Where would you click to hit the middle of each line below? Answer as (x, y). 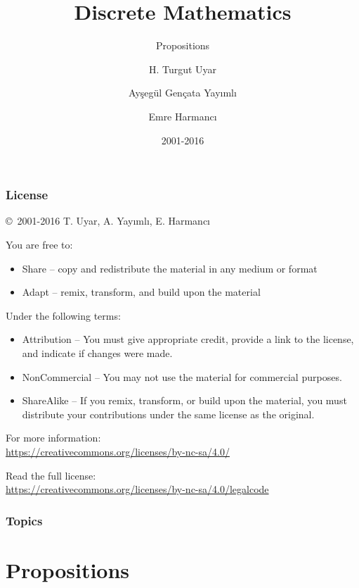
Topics (24, 520)
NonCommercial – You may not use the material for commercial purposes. (182, 376)
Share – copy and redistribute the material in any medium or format (170, 268)
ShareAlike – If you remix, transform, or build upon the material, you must (184, 400)
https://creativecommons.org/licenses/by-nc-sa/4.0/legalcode (137, 489)
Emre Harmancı (183, 116)
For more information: (53, 438)
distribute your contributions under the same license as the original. (168, 414)
